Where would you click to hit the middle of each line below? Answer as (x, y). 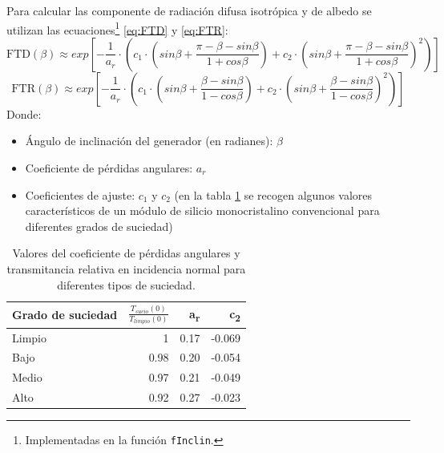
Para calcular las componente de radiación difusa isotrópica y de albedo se (189, 10)
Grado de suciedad (65, 314)
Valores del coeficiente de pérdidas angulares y (126, 253)
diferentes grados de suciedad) (99, 226)
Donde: (24, 113)
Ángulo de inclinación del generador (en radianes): (149, 141)
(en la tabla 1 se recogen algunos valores (273, 194)
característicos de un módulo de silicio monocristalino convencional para (202, 210)
